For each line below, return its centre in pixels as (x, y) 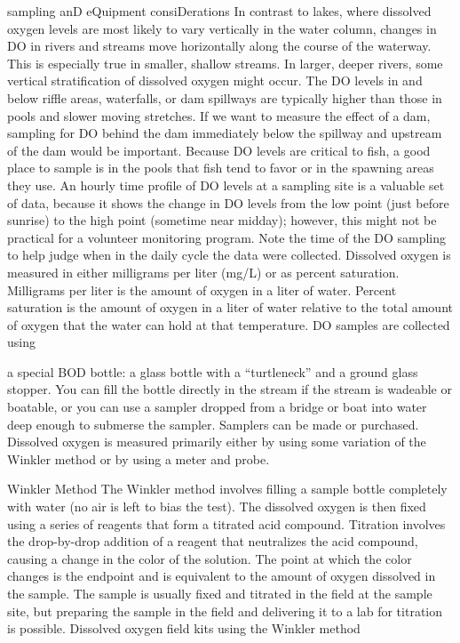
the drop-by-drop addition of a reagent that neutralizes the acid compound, (213, 541)
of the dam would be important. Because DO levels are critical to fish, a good (219, 150)
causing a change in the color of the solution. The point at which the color (210, 558)
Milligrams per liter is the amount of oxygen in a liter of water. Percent (202, 289)
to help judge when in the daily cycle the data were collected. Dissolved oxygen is (229, 255)
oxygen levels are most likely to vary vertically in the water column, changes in (222, 28)
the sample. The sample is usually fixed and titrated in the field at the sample (220, 593)
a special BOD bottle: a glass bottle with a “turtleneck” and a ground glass (213, 371)
